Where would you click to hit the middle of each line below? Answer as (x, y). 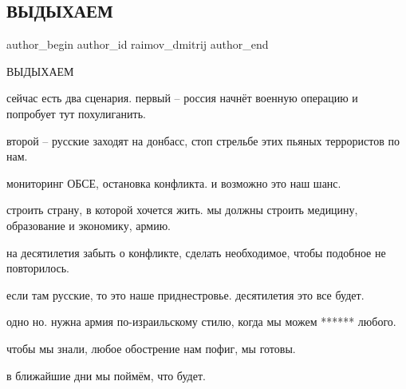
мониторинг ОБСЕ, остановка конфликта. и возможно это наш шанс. (174, 183)
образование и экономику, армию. (89, 225)
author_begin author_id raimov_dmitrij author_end (138, 44)
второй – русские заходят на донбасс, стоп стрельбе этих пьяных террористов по (203, 140)
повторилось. (38, 268)
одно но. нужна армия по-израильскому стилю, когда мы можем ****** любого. (201, 322)
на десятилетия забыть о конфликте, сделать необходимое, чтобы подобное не (196, 252)
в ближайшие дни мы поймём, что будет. (106, 375)
